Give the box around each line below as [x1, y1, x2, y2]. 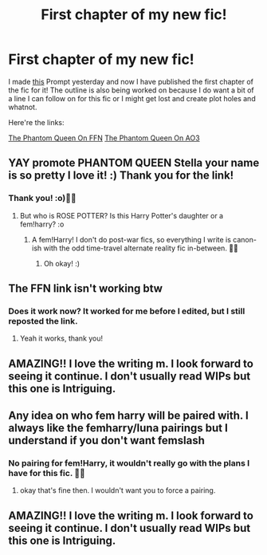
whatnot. [8, 102, 37, 112]
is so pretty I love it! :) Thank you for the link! [8, 169, 234, 183]
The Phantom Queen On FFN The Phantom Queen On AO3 [8, 133, 201, 143]
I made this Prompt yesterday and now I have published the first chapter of [8, 77, 253, 86]
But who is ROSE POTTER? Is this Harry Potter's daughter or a [19, 211, 224, 220]
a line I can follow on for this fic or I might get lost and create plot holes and [8, 93, 257, 103]
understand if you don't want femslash [8, 434, 206, 447]
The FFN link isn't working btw [8, 281, 163, 296]
